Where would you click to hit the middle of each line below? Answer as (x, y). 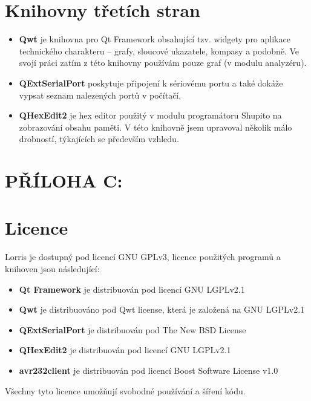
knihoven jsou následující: (52, 268)
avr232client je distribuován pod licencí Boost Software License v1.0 (149, 370)
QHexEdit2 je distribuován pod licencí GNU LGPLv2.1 (125, 350)
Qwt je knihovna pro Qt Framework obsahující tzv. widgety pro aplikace (155, 39)
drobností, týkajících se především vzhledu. (99, 139)
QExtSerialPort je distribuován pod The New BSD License (133, 329)
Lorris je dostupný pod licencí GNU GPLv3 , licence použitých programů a (143, 257)
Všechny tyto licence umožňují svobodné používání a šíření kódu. (125, 390)
